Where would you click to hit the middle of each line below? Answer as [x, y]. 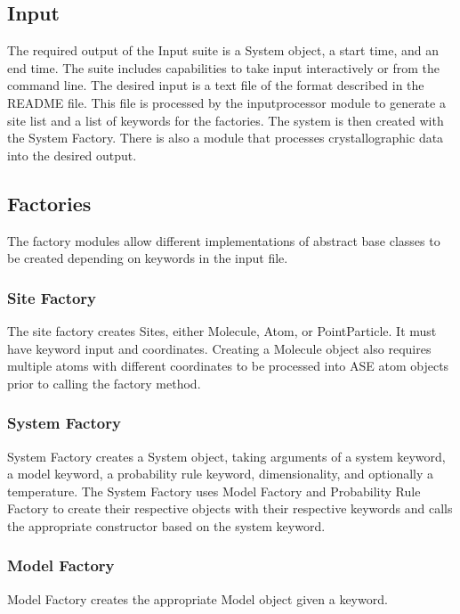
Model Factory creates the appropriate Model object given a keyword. [198, 598]
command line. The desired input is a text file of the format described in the [216, 85]
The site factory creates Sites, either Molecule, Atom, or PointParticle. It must [222, 330]
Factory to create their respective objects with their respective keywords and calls [230, 508]
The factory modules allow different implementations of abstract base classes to [224, 240]
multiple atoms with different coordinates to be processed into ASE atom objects [228, 366]
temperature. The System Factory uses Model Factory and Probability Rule [214, 491]
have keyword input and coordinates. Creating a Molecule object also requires [219, 348]
